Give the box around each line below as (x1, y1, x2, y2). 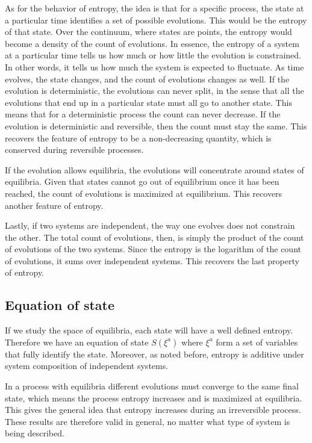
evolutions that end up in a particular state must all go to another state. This (5, 96, 292, 108)
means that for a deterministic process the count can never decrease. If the (5, 108, 281, 120)
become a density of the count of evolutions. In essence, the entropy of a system (5, 37, 299, 49)
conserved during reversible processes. (5, 143, 144, 156)
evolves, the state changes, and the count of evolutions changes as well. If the (5, 72, 290, 85)
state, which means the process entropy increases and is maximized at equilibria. (5, 391, 302, 404)
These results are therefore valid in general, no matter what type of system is (5, 415, 290, 427)
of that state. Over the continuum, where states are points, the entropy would (5, 25, 292, 38)
